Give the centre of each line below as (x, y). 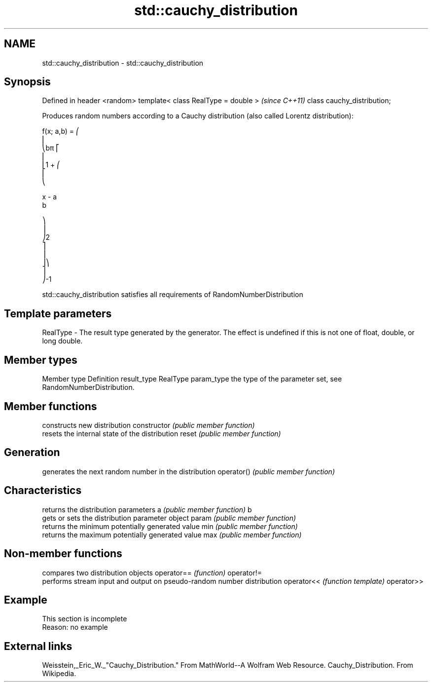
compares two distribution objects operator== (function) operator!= (152, 572)
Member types (41, 360)
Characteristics (43, 491)
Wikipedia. (59, 674)
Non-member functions (63, 554)
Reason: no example (75, 627)
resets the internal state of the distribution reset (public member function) (162, 433)
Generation (32, 453)
